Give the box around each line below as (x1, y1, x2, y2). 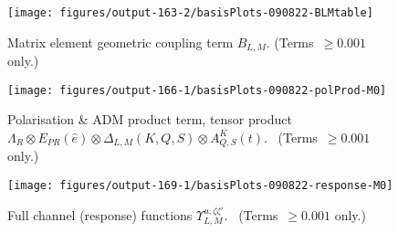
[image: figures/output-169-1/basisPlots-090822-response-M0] (7, 179, 393, 192)
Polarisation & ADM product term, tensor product (7, 110, 292, 129)
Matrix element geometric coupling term (7, 32, 234, 51)
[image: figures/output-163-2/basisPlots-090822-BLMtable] (7, 6, 373, 19)
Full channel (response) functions (7, 205, 193, 224)
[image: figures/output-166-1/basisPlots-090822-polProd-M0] (7, 83, 387, 97)
